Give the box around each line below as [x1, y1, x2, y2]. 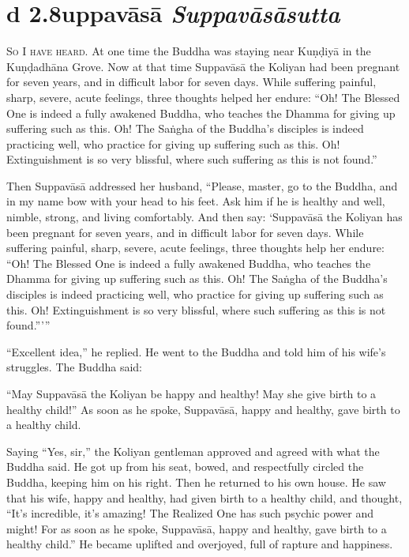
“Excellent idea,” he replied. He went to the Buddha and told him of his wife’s [6, 343, 386, 359]
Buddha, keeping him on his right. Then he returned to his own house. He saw [6, 473, 386, 490]
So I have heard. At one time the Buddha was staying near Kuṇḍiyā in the [6, 43, 371, 59]
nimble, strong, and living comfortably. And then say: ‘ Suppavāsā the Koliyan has [6, 209, 403, 225]
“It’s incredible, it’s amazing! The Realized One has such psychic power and [6, 505, 373, 521]
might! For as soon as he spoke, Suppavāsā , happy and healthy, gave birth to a [6, 520, 387, 536]
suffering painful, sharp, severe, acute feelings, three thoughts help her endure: [6, 239, 385, 256]
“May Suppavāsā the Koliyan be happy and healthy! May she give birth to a [6, 386, 377, 401]
